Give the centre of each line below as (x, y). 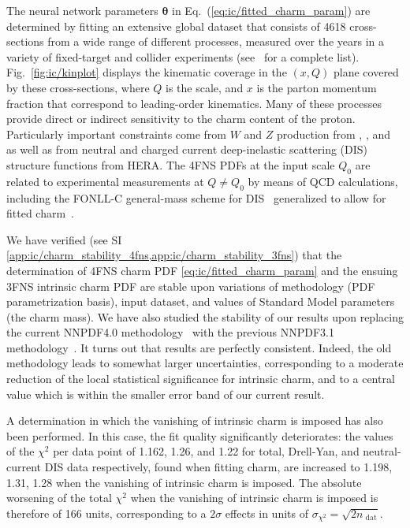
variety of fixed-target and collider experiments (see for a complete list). (183, 56)
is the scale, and (205, 87)
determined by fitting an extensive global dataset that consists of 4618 (176, 26)
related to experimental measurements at (105, 181)
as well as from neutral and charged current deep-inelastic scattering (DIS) (187, 149)
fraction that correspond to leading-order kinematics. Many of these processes (194, 103)
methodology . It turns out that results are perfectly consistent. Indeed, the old (199, 347)
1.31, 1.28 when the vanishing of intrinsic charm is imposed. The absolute (184, 482)
